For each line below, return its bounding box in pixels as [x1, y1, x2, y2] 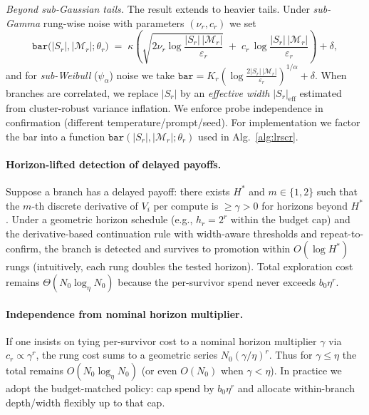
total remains [6, 362, 64, 377]
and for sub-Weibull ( [6, 67, 98, 82]
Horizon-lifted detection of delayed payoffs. [6, 156, 222, 171]
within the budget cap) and [230, 212, 350, 227]
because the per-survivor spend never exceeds [118, 274, 316, 289]
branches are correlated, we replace [6, 85, 159, 100]
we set [229, 15, 256, 30]
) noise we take [109, 67, 175, 82]
